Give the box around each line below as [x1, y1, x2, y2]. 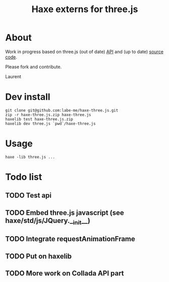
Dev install [5, 91, 50, 103]
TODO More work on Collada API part [5, 269, 125, 278]
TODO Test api [5, 191, 52, 200]
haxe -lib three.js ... [5, 154, 55, 159]
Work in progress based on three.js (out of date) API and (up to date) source [5, 48, 164, 54]
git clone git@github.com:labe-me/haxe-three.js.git [5, 107, 119, 113]
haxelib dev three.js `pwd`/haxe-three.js [5, 121, 96, 126]
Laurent [5, 73, 22, 79]
